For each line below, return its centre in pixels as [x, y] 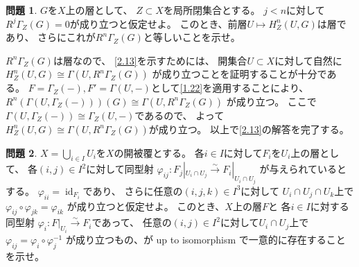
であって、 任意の [132, 222]
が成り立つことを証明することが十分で [239, 74]
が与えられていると [303, 169]
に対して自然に [308, 60]
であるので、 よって [179, 115]
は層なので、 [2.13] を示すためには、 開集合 [150, 60]
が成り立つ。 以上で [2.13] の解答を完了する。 [249, 129]
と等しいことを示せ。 [192, 37]
